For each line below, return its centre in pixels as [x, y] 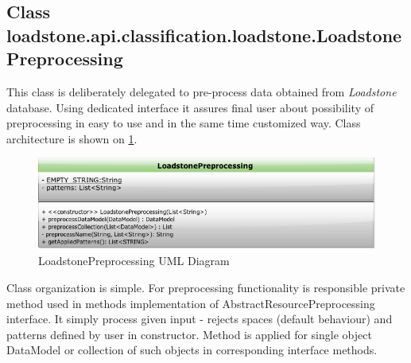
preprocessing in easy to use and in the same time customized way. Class [184, 123]
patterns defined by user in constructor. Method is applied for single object [189, 334]
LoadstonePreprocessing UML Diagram [134, 261]
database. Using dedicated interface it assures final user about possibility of [190, 107]
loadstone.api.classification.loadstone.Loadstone [204, 35]
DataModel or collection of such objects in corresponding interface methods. [192, 350]
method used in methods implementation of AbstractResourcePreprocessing [191, 303]
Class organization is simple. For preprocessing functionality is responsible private [206, 287]
